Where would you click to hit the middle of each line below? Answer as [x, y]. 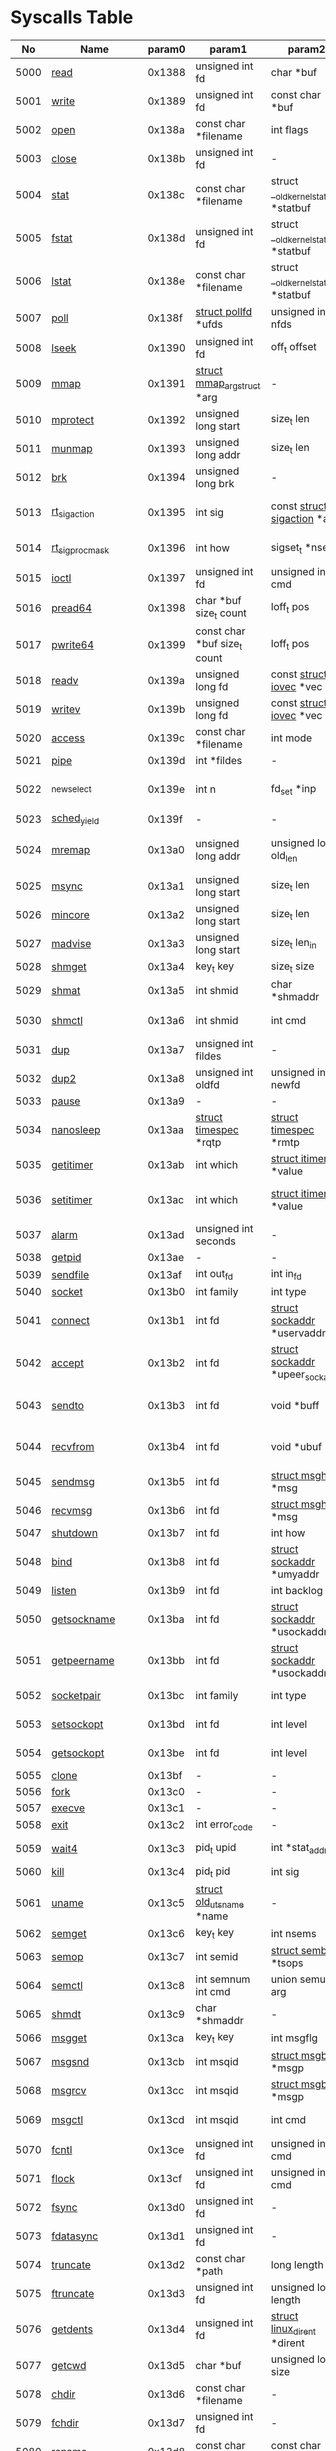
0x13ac [166, 1200]
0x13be [166, 1753]
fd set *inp [293, 789]
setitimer [72, 1200]
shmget [69, 967]
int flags [289, 129]
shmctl [67, 1020]
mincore [70, 914]
